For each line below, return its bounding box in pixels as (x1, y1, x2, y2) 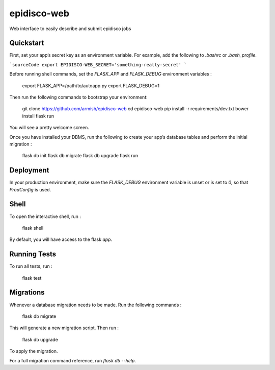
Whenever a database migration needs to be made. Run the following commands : (9, 302, 182, 308)
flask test (22, 275, 42, 281)
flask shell (22, 225, 44, 231)
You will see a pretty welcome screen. (9, 125, 89, 131)
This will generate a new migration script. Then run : (9, 325, 119, 331)
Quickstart (9, 39, 44, 47)
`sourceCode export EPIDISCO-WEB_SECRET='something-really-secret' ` (9, 62, 187, 67)
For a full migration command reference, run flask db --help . (9, 357, 136, 363)
